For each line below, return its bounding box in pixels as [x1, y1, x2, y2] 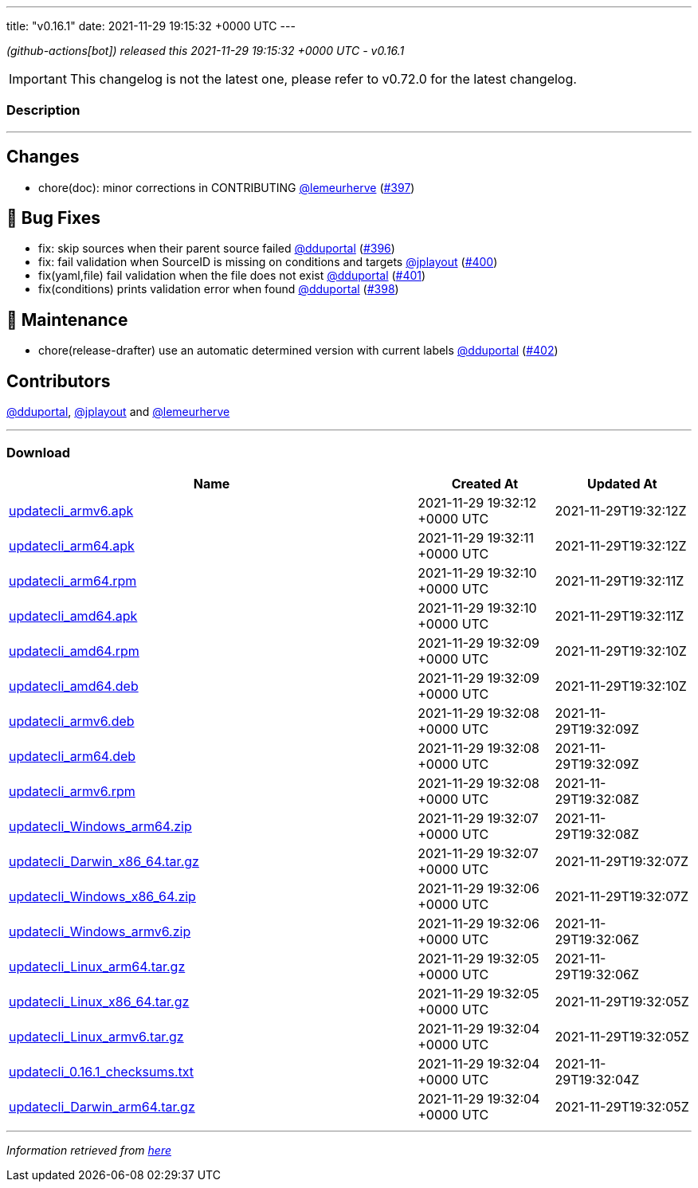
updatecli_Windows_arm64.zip [9, 817, 192, 834]
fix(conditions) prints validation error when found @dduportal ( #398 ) [38, 282, 399, 296]
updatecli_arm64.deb [9, 747, 136, 764]
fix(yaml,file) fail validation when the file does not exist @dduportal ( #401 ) [38, 269, 426, 283]
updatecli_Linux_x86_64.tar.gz [9, 993, 190, 1010]
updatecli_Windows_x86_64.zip [9, 888, 196, 904]
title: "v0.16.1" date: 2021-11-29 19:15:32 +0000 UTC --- [6, 19, 296, 33]
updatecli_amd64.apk [9, 607, 138, 624]
